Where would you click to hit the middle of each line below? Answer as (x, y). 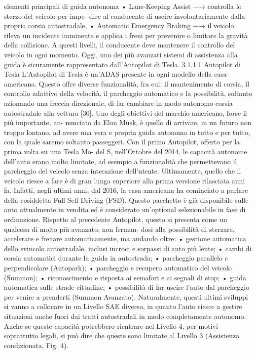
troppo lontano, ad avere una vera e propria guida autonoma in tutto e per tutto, (127, 132)
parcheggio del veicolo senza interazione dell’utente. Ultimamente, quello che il (123, 171)
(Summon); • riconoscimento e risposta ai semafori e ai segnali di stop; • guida (125, 277)
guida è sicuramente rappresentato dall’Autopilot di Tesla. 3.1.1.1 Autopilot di (122, 64)
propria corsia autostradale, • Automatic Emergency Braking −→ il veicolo (119, 25)
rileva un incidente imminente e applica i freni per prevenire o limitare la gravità (126, 35)
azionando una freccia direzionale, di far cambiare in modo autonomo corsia (118, 103)
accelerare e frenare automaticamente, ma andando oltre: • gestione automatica (125, 239)
